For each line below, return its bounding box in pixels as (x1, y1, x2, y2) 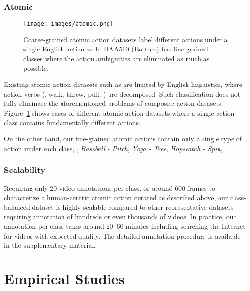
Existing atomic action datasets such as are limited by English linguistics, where (4, 79, 242, 89)
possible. (23, 63, 48, 73)
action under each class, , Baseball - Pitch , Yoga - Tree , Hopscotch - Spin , (4, 143, 223, 153)
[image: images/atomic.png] (23, 20, 114, 28)
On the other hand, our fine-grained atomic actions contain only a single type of (4, 134, 242, 144)
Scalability (4, 164, 46, 176)
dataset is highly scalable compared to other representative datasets (32, 202, 234, 212)
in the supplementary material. (4, 240, 96, 250)
